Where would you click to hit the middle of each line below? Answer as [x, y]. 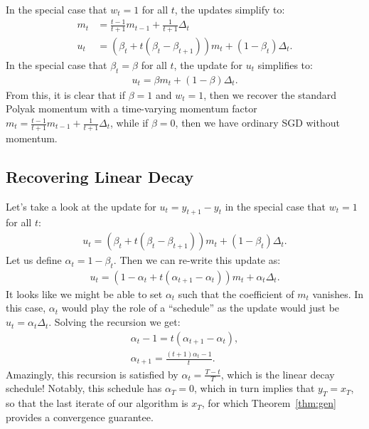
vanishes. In [338, 293]
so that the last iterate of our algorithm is [97, 403]
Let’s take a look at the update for [81, 206]
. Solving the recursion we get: [114, 322]
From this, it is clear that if [66, 94]
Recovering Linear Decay [100, 176]
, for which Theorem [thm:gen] [269, 403]
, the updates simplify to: [230, 9]
